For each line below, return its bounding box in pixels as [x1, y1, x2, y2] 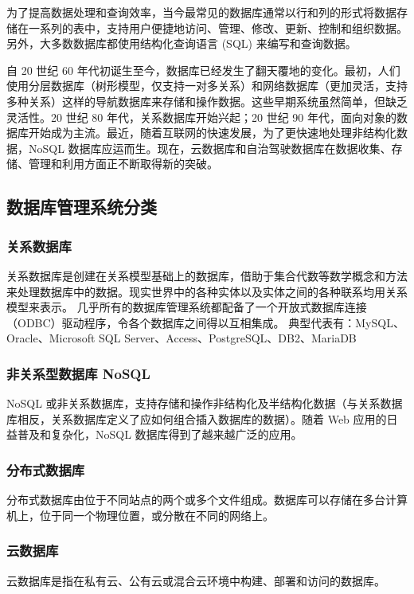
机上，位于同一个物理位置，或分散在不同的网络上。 [6, 506, 274, 523]
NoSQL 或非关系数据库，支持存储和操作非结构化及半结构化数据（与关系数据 [6, 395, 403, 412]
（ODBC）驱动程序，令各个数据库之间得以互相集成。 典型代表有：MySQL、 [6, 314, 404, 330]
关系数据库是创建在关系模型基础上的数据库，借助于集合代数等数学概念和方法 [6, 267, 408, 283]
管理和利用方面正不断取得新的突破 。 [28, 155, 218, 172]
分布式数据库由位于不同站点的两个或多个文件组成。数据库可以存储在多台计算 [6, 491, 408, 508]
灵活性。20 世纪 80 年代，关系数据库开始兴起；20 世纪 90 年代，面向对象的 [6, 108, 396, 125]
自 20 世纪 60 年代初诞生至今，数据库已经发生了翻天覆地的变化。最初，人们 [6, 61, 400, 78]
